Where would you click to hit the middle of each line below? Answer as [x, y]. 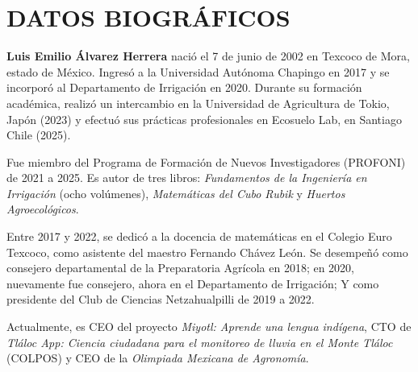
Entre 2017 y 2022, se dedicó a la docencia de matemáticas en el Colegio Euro [199, 236]
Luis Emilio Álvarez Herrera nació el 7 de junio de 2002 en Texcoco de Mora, [208, 56]
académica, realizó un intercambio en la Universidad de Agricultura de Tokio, [198, 103]
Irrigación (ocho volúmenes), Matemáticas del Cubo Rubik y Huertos [176, 193]
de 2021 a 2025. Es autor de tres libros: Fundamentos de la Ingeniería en [187, 178]
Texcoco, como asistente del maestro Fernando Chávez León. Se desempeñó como [207, 252]
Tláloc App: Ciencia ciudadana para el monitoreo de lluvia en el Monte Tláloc [200, 342]
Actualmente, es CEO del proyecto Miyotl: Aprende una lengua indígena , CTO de [209, 327]
